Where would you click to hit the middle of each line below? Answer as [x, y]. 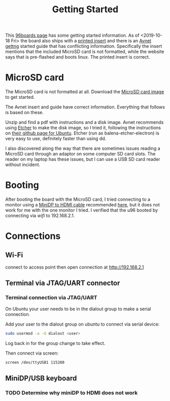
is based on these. [25, 113]
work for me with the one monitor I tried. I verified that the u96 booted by [82, 210]
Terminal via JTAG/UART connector [63, 283]
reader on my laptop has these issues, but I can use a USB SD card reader [83, 159]
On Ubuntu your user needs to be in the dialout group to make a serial [78, 309]
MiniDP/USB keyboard [41, 378]
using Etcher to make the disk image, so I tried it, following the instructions [83, 128]
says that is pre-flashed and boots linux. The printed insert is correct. [78, 57]
